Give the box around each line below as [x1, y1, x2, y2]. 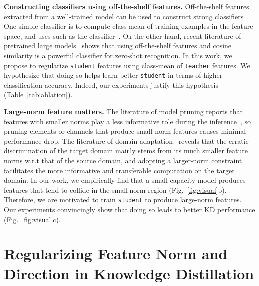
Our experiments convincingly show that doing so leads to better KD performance [4, 204, 255, 215]
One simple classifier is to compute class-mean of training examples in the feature [4, 21, 253, 31]
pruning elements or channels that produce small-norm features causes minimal [4, 126, 246, 136]
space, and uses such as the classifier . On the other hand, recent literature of [4, 30, 241, 41]
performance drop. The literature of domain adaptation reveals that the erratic [4, 135, 249, 146]
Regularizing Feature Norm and [4, 243, 228, 264]
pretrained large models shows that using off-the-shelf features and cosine [4, 40, 232, 51]
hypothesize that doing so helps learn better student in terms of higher [4, 70, 223, 80]
